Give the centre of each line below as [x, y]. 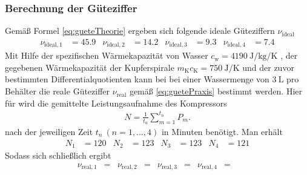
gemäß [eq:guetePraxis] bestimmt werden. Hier [216, 91]
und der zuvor [268, 67]
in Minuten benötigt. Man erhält [222, 132]
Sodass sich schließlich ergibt [58, 155]
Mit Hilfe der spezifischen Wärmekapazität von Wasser [107, 55]
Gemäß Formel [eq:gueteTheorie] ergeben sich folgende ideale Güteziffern [140, 31]
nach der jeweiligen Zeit [49, 132]
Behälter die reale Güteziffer [58, 91]
